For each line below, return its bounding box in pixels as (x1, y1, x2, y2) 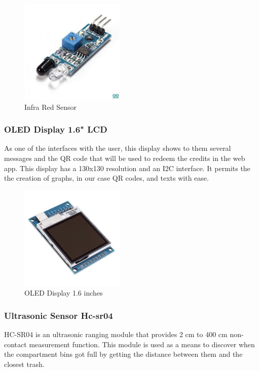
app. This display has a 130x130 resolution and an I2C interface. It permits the (4, 162, 250, 173)
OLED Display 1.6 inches (24, 287, 103, 298)
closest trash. (4, 358, 45, 369)
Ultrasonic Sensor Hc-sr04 (4, 309, 113, 321)
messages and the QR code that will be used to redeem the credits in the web (4, 152, 245, 163)
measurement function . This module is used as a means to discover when (29, 339, 255, 349)
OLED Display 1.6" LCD (4, 123, 107, 136)
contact (4, 339, 27, 349)
